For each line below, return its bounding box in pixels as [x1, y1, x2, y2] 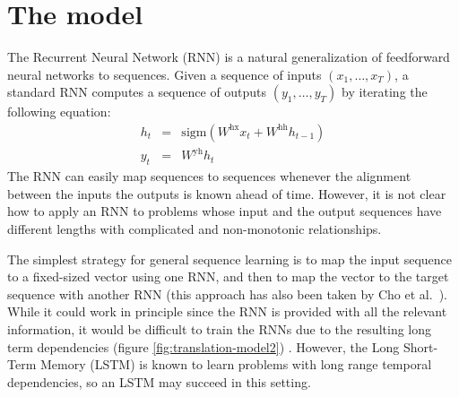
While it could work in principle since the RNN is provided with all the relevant [7, 302, 447, 321]
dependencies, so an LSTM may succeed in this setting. [7, 372, 311, 391]
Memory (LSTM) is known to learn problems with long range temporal [39, 355, 432, 374]
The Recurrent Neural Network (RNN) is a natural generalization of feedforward [7, 47, 450, 66]
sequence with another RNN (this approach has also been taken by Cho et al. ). [7, 284, 447, 303]
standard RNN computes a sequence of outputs [7, 82, 267, 101]
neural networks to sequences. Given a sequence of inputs [7, 65, 322, 83]
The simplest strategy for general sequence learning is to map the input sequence [7, 249, 453, 268]
